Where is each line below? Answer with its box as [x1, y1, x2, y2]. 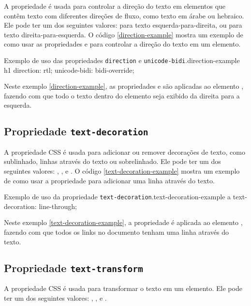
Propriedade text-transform [4, 260, 143, 275]
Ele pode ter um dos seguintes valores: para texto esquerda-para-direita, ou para [4, 20, 242, 30]
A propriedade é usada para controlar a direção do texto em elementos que [4, 1, 226, 11]
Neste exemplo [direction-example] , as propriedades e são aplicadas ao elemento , [4, 81, 244, 91]
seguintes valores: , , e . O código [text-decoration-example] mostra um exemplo [4, 165, 240, 176]
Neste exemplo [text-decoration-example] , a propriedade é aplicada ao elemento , [4, 217, 243, 227]
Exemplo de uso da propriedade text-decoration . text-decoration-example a [4, 192, 231, 202]
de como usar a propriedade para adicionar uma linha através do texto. [4, 175, 215, 185]
